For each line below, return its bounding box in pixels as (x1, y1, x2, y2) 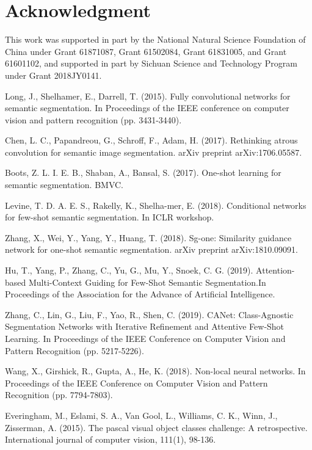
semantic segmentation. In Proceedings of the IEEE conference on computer (5, 101, 289, 114)
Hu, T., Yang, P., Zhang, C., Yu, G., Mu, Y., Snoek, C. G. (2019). (5, 264, 253, 277)
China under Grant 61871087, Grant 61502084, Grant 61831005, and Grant (5, 45, 287, 57)
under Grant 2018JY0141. (5, 68, 102, 81)
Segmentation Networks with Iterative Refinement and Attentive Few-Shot (5, 320, 285, 333)
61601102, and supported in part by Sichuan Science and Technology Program (5, 57, 297, 70)
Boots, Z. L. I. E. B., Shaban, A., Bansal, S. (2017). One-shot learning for (5, 166, 281, 179)
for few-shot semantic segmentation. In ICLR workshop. (5, 211, 214, 223)
